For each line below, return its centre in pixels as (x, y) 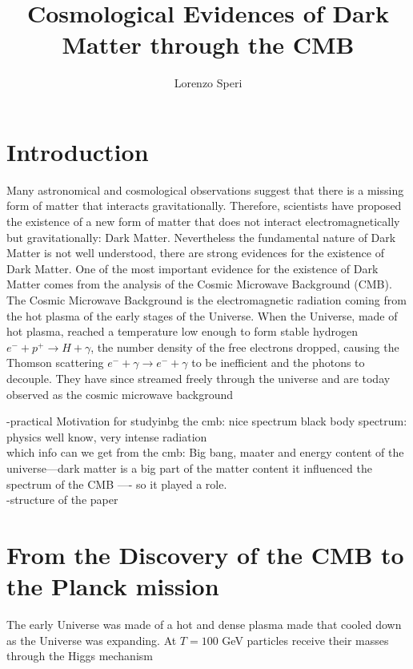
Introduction (78, 151)
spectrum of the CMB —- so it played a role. (117, 484)
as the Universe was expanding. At (92, 640)
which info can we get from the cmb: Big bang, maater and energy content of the (205, 452)
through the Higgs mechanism (80, 656)
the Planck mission (113, 586)
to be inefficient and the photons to (278, 363)
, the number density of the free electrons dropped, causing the (245, 347)
